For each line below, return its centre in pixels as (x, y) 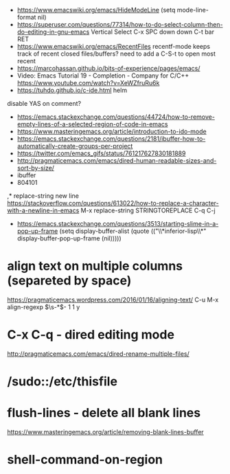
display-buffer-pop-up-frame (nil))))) (69, 238)
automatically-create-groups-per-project (75, 146)
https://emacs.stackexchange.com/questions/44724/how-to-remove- (116, 117)
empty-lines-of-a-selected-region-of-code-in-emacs (92, 124)
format (26, 17)
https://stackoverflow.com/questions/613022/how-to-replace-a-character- (113, 203)
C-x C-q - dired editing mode (91, 335)
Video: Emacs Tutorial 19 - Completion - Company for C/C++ (103, 76)
